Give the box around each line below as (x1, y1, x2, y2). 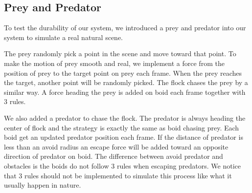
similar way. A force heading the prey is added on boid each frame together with (4, 86, 246, 97)
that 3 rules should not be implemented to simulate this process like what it (4, 170, 232, 180)
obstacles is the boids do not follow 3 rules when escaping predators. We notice (4, 160, 241, 171)
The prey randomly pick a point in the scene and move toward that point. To (4, 48, 236, 59)
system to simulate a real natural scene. (4, 32, 123, 42)
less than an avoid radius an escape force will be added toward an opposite (4, 141, 229, 151)
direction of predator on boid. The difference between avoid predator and (4, 151, 223, 161)
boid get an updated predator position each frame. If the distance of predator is (4, 132, 243, 142)
